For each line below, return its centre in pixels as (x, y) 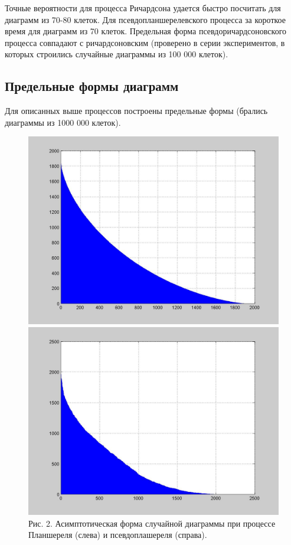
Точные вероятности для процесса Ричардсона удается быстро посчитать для (143, 8)
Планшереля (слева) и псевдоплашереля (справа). (118, 535)
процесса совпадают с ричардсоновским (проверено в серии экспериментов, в (145, 42)
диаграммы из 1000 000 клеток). (63, 122)
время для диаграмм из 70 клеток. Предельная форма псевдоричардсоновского (146, 31)
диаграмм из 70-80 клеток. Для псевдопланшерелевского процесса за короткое (145, 19)
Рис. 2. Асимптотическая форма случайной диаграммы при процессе (152, 523)
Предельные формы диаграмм (92, 86)
